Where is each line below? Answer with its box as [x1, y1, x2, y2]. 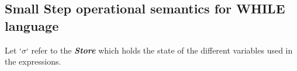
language [5, 16, 59, 34]
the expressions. [5, 55, 61, 68]
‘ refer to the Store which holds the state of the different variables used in [26, 44, 293, 56]
